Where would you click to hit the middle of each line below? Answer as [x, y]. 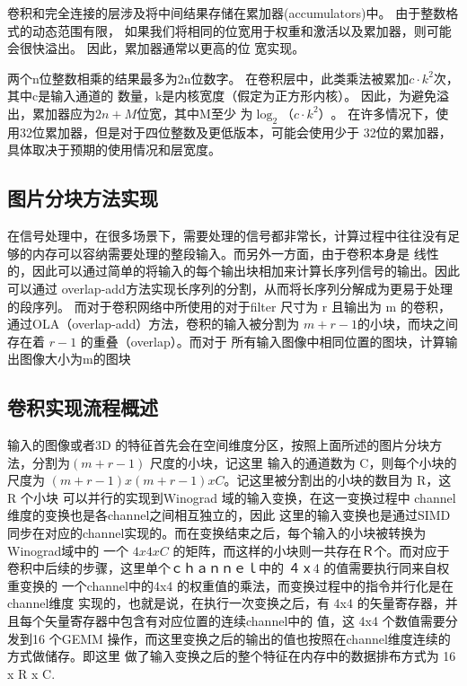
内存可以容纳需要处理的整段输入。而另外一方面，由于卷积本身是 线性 [235, 253]
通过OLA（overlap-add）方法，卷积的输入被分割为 [154, 324]
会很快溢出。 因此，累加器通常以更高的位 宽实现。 [156, 48]
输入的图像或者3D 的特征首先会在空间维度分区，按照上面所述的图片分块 [219, 445]
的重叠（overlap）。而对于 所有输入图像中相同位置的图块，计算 [263, 341]
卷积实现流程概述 [83, 407]
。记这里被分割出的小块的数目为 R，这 [338, 480]
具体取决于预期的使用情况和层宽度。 [114, 150]
